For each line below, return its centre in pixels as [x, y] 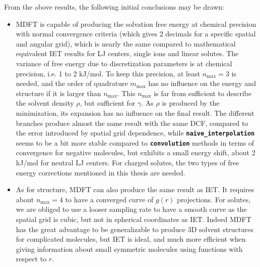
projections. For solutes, [214, 199]
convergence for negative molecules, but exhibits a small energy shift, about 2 [136, 152]
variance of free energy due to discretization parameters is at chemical [124, 63]
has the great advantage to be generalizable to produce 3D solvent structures [135, 229]
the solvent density [45, 103]
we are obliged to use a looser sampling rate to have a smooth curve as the [131, 209]
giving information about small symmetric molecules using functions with [129, 249]
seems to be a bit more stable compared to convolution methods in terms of [135, 142]
